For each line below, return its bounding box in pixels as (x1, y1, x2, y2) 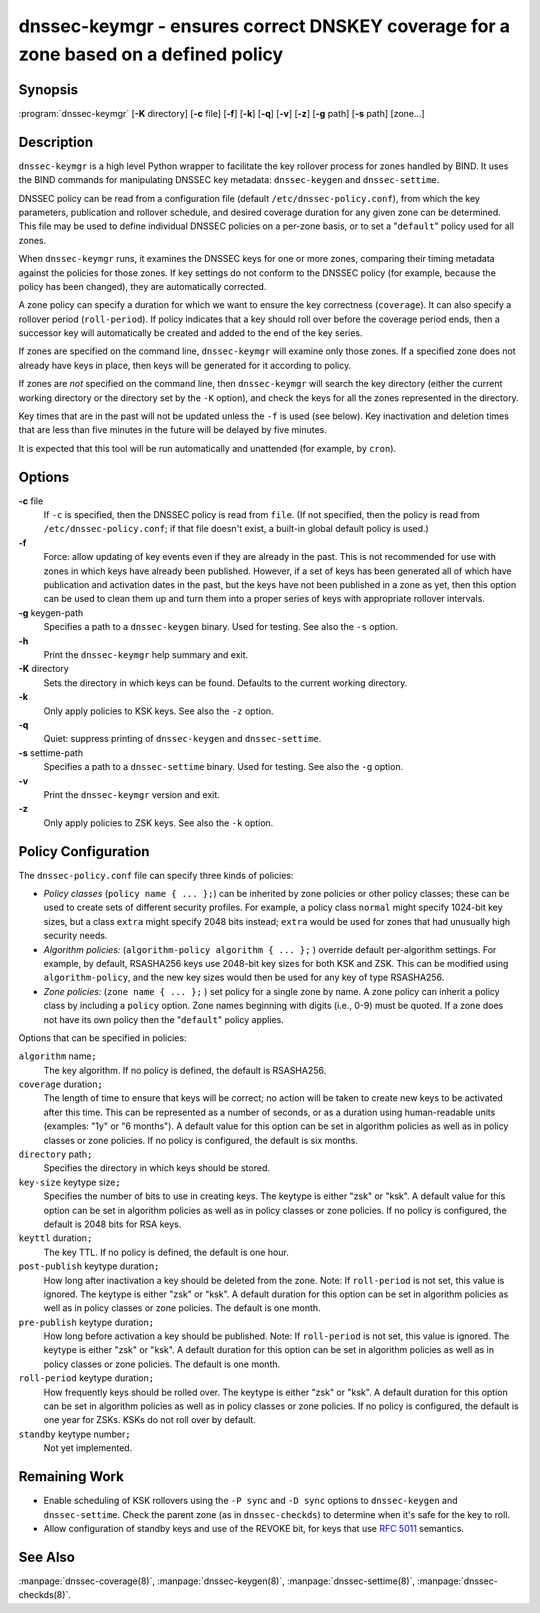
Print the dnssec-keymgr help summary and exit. (43, 649, 249, 660)
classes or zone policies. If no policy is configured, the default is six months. (43, 1134, 359, 1146)
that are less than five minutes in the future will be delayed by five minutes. (18, 424, 327, 436)
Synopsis (18, 81, 79, 98)
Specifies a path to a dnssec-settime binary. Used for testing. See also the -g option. (43, 761, 404, 773)
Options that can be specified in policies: (18, 1031, 187, 1044)
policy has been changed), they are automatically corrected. (18, 280, 267, 292)
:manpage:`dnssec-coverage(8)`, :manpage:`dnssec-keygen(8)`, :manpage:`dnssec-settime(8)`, (18, 1575, 415, 1587)
